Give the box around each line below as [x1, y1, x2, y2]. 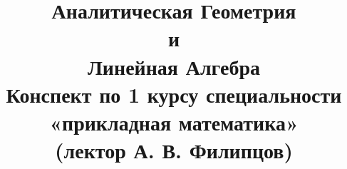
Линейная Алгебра [88, 51, 260, 81]
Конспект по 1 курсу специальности [6, 79, 342, 108]
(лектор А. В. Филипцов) [55, 135, 293, 165]
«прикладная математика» [49, 107, 299, 136]
